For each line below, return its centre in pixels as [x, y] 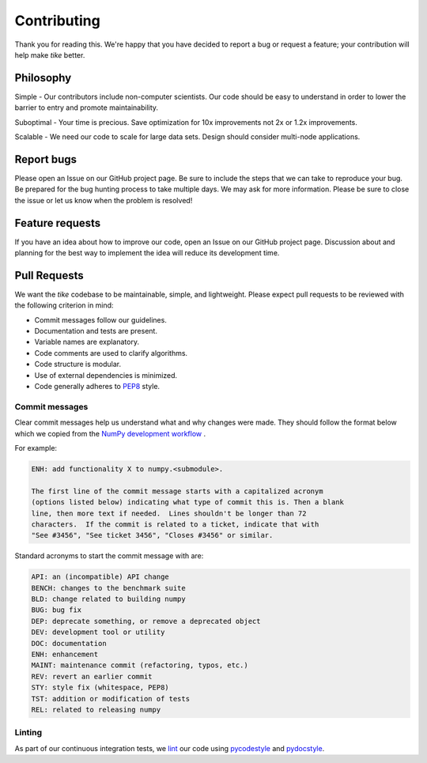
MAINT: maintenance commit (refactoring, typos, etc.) [140, 665]
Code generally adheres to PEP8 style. [97, 387]
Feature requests [58, 223]
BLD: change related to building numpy [108, 599]
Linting [28, 733]
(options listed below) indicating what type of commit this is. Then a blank [187, 502]
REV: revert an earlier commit [92, 676]
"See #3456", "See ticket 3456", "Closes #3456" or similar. [152, 535]
